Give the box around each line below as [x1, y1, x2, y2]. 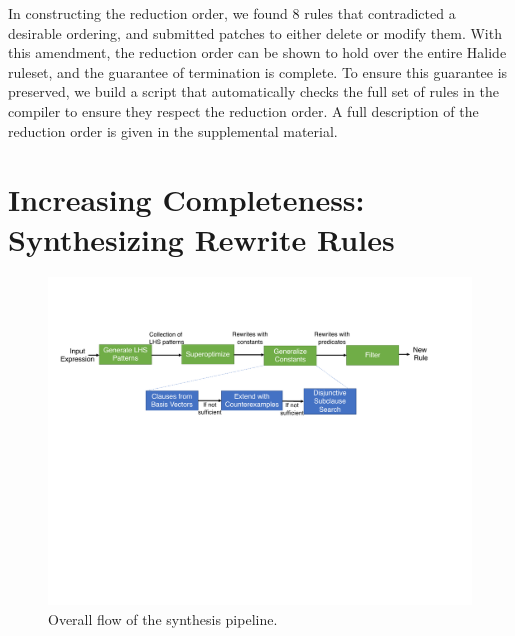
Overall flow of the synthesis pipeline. [48, 608, 278, 629]
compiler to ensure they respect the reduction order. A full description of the [8, 100, 479, 121]
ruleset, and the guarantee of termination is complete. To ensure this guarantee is [8, 61, 508, 82]
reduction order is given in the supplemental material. [8, 120, 338, 141]
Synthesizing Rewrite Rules [8, 218, 395, 259]
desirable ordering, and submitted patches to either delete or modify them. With [8, 22, 502, 43]
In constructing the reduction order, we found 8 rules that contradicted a [8, 3, 456, 23]
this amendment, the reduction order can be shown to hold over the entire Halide [8, 42, 507, 63]
